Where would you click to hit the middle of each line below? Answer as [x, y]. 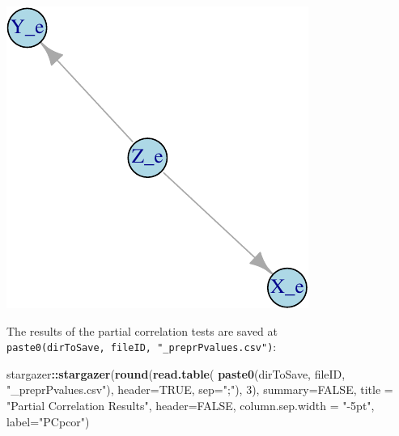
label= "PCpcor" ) [48, 421]
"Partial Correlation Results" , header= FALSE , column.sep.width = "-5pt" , [191, 406]
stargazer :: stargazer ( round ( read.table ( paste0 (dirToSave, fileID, [176, 373]
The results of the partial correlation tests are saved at [142, 330]
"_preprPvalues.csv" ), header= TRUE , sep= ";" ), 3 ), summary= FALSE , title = [200, 389]
